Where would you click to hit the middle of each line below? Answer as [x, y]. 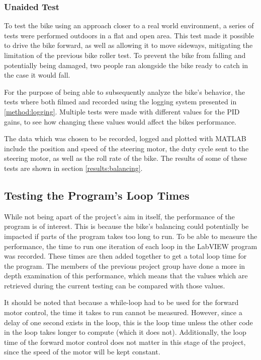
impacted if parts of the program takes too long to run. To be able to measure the [131, 236]
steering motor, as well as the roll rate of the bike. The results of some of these [125, 158]
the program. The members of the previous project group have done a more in [125, 265]
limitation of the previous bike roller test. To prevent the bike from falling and [125, 55]
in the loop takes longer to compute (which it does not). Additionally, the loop [125, 332]
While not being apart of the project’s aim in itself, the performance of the [119, 216]
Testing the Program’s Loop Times [97, 195]
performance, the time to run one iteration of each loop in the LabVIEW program [131, 246]
